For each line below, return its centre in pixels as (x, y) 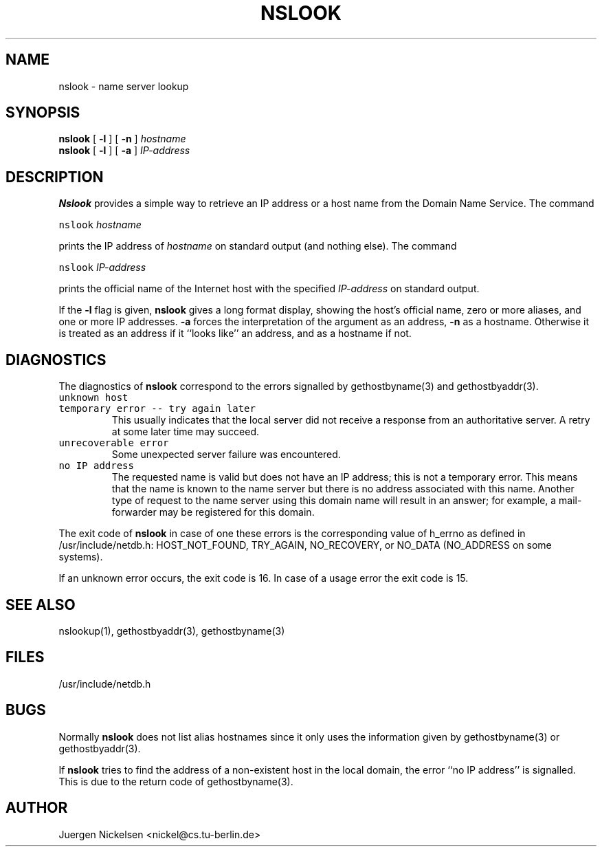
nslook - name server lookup (124, 86)
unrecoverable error (114, 443)
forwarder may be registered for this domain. (213, 512)
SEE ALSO (41, 604)
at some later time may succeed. (186, 432)
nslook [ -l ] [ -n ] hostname (122, 139)
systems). (81, 557)
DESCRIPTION (55, 177)
